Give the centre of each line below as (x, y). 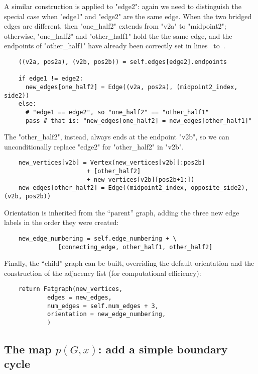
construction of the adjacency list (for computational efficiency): (103, 273)
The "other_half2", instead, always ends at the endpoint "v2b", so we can (117, 137)
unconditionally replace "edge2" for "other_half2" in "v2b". (94, 146)
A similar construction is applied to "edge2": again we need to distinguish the (123, 6)
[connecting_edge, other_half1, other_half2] (135, 247)
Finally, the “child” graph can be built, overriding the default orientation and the (129, 263)
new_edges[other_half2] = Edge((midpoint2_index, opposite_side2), (133, 188)
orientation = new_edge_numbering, (106, 314)
